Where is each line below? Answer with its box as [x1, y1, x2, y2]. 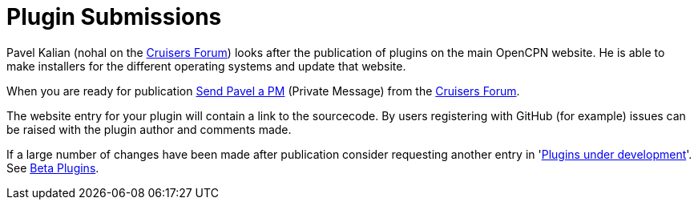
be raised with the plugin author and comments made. [6, 122, 292, 136]
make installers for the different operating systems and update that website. [6, 59, 406, 73]
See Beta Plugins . [6, 160, 99, 175]
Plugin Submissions [6, 3, 222, 30]
